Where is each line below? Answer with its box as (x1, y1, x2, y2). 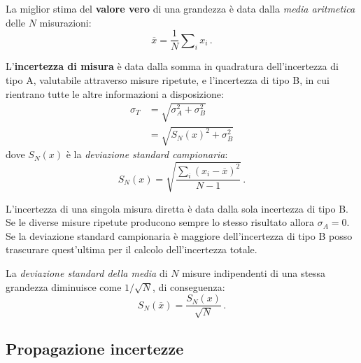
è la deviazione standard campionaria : (66, 147, 228, 162)
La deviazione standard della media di (6, 265, 168, 280)
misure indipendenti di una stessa (182, 265, 326, 280)
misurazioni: (39, 15, 92, 29)
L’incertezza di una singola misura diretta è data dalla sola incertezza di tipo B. (6, 201, 348, 215)
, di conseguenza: (153, 279, 225, 294)
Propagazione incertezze (6, 337, 184, 359)
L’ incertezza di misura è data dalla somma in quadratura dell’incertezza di (6, 59, 339, 73)
